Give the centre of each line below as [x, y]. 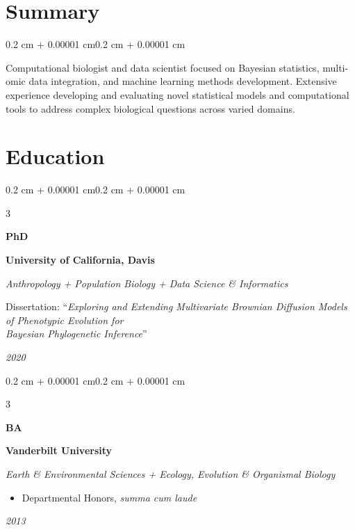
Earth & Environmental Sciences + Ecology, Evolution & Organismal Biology [171, 473]
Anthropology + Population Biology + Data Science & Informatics [147, 283]
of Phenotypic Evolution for [65, 320]
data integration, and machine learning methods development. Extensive [183, 81]
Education [55, 156]
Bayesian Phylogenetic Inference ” [76, 334]
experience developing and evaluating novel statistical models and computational [177, 94]
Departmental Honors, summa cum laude [109, 497]
